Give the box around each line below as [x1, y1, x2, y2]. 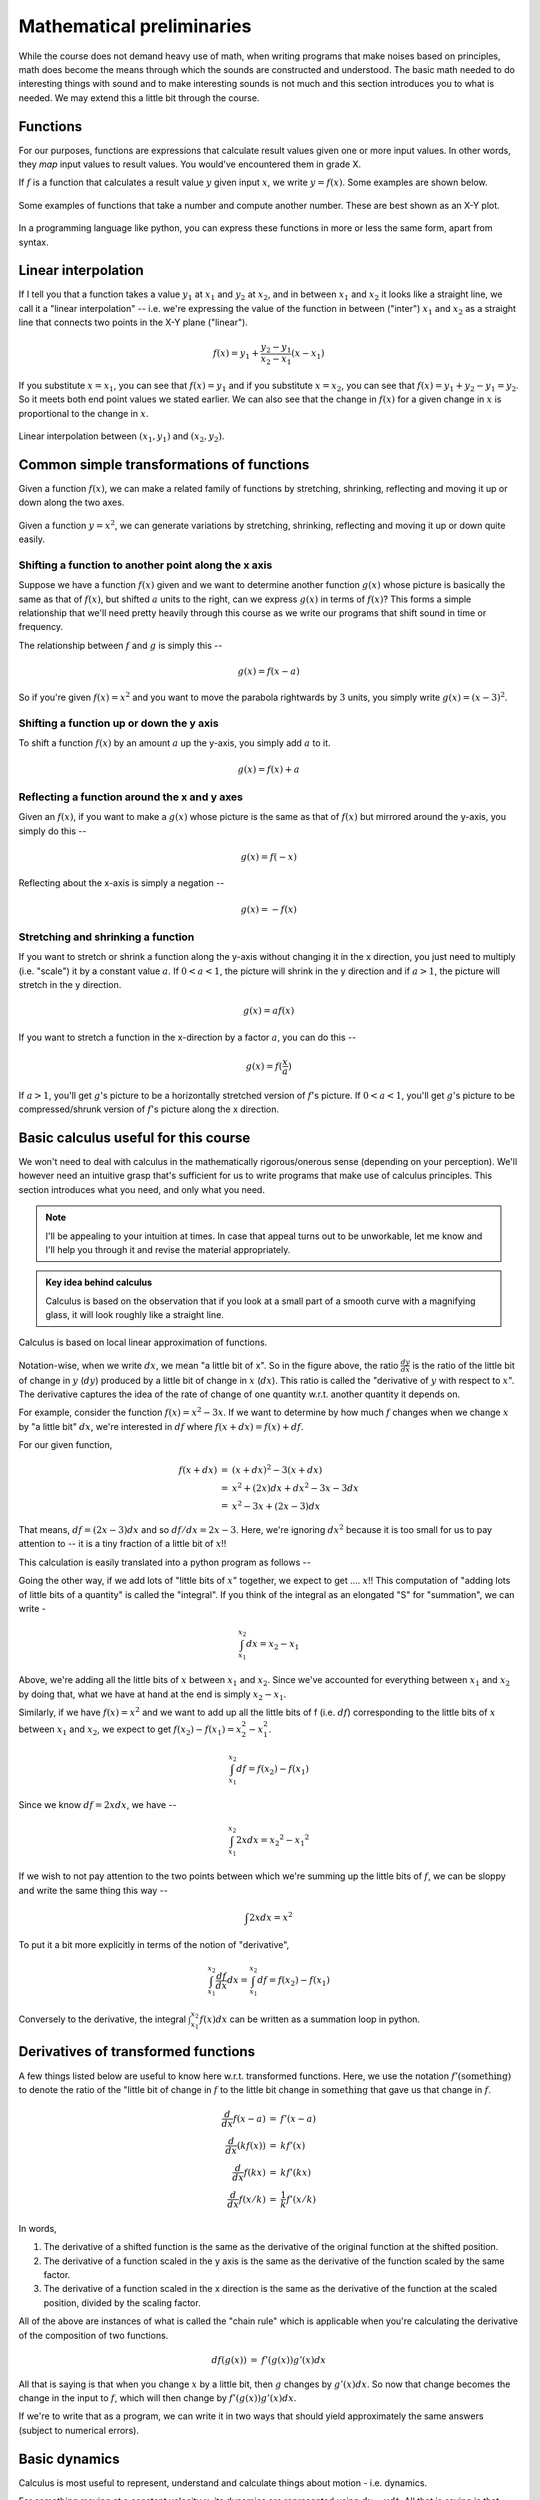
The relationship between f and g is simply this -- [18, 639, 223, 651]
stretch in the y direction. [18, 979, 122, 991]
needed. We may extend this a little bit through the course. [18, 91, 260, 104]
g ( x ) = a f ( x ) [243, 1005, 295, 1017]
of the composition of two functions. [18, 2329, 169, 2341]
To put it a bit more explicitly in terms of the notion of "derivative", [18, 1939, 290, 1951]
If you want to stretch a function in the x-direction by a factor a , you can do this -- [18, 1031, 357, 1043]
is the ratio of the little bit [411, 1359, 515, 1371]
